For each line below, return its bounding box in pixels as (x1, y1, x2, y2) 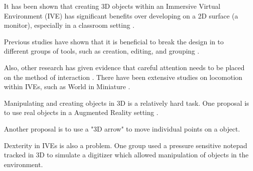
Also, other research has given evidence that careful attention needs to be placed (4, 62, 245, 72)
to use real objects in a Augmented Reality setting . (4, 107, 158, 117)
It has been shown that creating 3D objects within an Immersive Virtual (4, 1, 220, 11)
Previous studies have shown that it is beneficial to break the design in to (4, 36, 224, 46)
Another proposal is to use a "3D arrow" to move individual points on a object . (4, 123, 240, 133)
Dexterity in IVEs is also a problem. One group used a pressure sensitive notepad (4, 140, 247, 150)
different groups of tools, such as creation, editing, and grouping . (4, 46, 199, 56)
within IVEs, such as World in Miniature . (4, 81, 130, 92)
